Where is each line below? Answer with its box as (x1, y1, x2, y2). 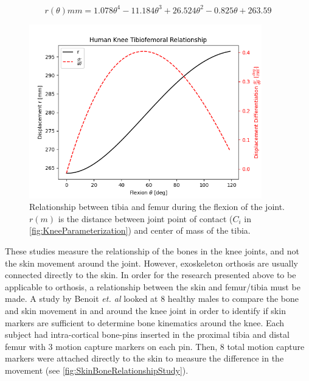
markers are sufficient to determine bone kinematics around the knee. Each (5, 316, 285, 329)
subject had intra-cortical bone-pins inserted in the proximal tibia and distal (5, 328, 290, 341)
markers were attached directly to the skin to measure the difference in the (5, 352, 284, 365)
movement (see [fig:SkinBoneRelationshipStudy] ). (5, 364, 189, 376)
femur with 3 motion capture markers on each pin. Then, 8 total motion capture (5, 340, 305, 352)
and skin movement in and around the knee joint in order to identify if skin (5, 304, 286, 317)
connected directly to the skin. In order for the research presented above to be (5, 268, 296, 281)
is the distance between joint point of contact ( (58, 212, 233, 225)
